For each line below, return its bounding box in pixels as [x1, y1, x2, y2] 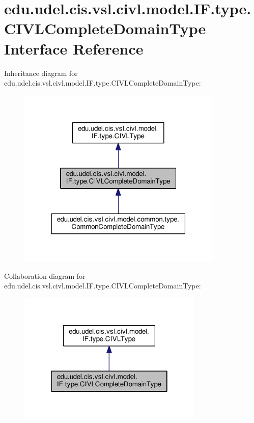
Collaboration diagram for [4, 270, 86, 281]
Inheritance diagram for [4, 67, 78, 78]
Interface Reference [4, 38, 144, 59]
